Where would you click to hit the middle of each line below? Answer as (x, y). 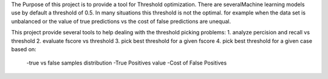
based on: (24, 49)
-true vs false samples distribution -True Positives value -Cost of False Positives (127, 63)
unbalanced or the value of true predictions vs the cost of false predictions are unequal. (121, 21)
